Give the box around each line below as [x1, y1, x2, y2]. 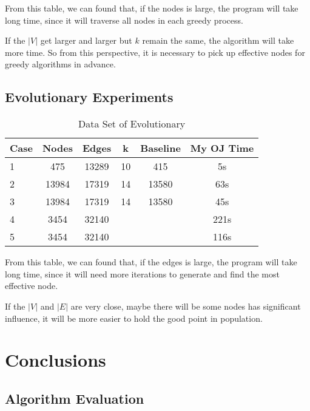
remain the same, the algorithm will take [142, 34, 294, 47]
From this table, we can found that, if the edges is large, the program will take [5, 256, 297, 268]
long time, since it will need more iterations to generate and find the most [5, 267, 280, 280]
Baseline [140, 141, 181, 155]
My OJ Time [190, 141, 254, 155]
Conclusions [5, 347, 106, 372]
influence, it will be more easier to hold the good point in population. [5, 311, 263, 324]
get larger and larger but [40, 34, 132, 47]
